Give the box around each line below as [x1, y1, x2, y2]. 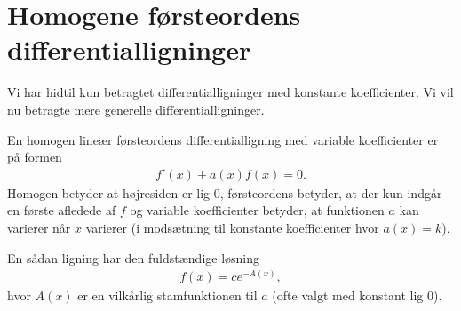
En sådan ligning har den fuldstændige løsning [7, 248, 260, 267]
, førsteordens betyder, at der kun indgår [219, 183, 442, 202]
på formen [7, 148, 62, 166]
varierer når [7, 218, 71, 236]
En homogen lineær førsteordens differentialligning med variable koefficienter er [7, 130, 439, 148]
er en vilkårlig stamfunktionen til [77, 286, 258, 305]
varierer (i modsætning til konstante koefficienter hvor [85, 218, 379, 236]
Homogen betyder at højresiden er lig [7, 183, 211, 202]
